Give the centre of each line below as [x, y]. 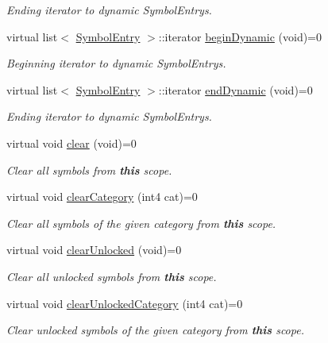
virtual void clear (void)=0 [71, 143]
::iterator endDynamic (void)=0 [235, 89]
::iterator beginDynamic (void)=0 [240, 36]
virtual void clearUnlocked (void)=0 [94, 250]
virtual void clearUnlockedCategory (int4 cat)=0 [125, 303]
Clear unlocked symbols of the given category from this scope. [155, 330]
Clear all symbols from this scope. [89, 170]
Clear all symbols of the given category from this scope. [141, 223]
